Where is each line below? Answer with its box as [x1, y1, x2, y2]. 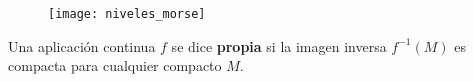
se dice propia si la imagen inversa [171, 35, 387, 56]
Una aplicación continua [8, 35, 156, 56]
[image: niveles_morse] [48, 7, 206, 21]
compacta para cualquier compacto [8, 55, 222, 76]
